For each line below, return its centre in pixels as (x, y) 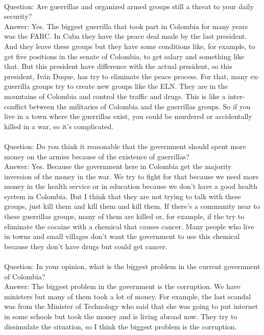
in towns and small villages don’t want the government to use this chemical (122, 236)
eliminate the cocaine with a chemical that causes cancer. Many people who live (129, 226)
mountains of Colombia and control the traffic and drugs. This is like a (115, 96)
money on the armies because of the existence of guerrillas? (97, 156)
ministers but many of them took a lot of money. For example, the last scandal (128, 296)
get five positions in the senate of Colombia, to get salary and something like (124, 56)
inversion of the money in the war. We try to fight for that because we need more (131, 176)
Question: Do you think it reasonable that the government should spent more (125, 146)
